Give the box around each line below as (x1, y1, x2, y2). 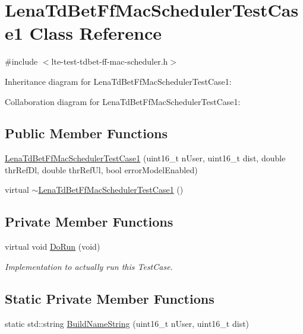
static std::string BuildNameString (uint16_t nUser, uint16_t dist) (5, 317, 250, 329)
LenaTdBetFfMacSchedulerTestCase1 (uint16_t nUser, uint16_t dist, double (5, 152, 286, 164)
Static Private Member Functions (5, 289, 214, 307)
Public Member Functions (5, 124, 168, 142)
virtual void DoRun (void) (5, 240, 100, 253)
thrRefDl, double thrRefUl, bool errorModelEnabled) (5, 163, 198, 176)
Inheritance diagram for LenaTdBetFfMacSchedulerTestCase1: (5, 75, 232, 87)
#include (5, 55, 38, 68)
